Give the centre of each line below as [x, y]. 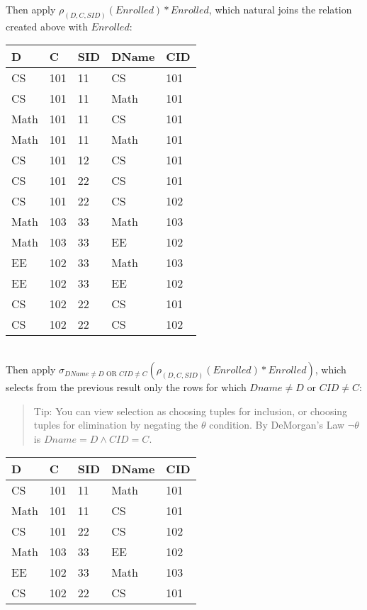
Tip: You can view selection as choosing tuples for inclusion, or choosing [191, 411]
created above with [47, 26]
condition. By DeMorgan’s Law [277, 425]
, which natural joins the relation [280, 9]
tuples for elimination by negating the [116, 425]
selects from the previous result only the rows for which [126, 387]
